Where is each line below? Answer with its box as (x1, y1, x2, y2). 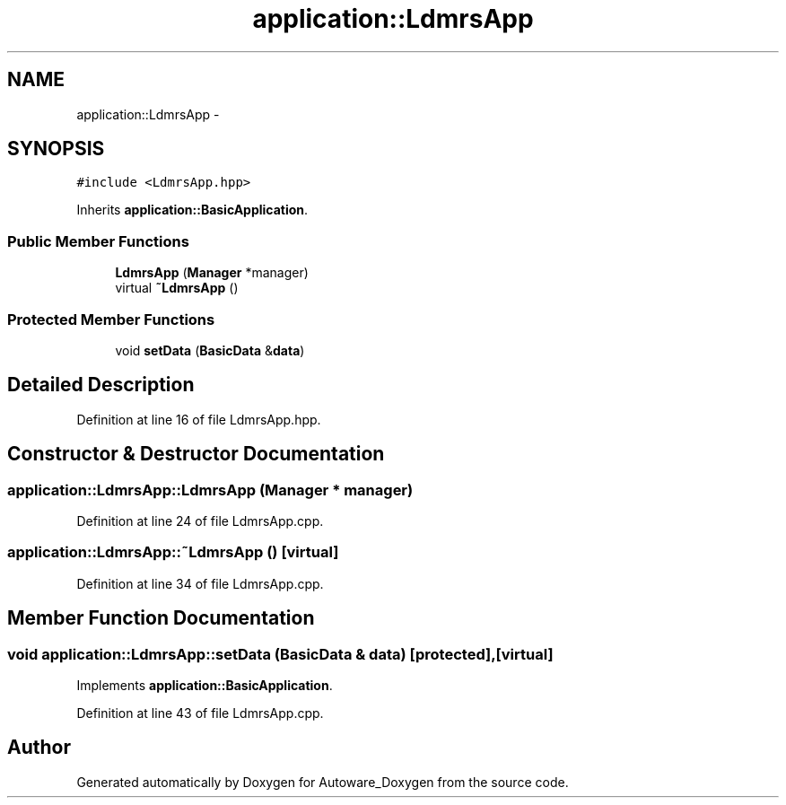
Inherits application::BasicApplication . (76, 202, 309, 218)
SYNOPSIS (7, 137, 105, 161)
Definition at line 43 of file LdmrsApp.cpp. (76, 704, 324, 721)
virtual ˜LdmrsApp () (115, 280, 239, 296)
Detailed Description (7, 373, 195, 397)
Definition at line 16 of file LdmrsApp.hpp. (76, 411, 321, 427)
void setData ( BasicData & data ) (115, 342, 305, 358)
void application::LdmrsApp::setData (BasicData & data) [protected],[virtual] (7, 644, 554, 663)
